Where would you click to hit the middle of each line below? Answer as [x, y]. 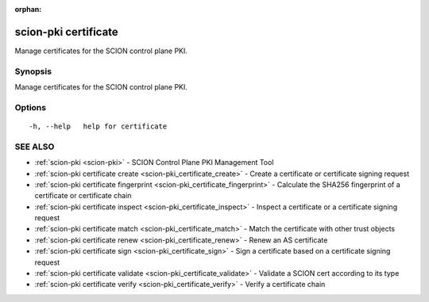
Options [31, 107]
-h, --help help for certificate [98, 126]
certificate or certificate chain [83, 196]
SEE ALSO [35, 147]
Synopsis [33, 71]
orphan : [28, 9]
